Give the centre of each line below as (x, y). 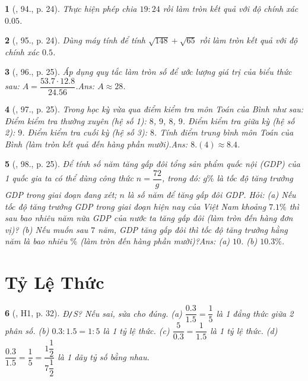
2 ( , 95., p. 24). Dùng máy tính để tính (75, 40)
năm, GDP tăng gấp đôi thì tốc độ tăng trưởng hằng (193, 229)
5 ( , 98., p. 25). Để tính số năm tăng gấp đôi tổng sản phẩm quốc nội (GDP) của (153, 164)
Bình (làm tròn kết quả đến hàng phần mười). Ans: (96, 144)
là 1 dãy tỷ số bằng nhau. (104, 356)
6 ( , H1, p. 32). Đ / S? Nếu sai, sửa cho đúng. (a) (93, 313)
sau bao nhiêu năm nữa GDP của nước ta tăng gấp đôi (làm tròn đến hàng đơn (149, 218)
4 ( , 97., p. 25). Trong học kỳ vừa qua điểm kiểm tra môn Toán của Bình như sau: (154, 109)
